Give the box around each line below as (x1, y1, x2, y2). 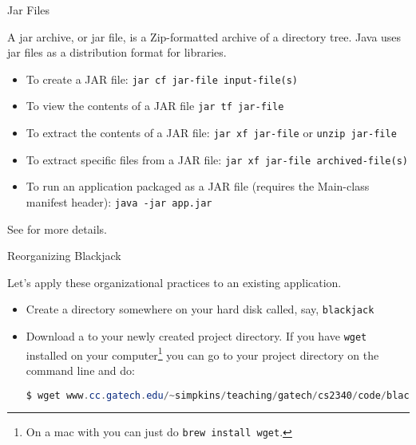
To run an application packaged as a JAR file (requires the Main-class (26, 178, 370, 195)
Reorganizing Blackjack (7, 247, 121, 264)
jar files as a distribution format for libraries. (7, 44, 227, 61)
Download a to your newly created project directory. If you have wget (26, 328, 367, 345)
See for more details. (7, 220, 107, 237)
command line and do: (26, 362, 135, 378)
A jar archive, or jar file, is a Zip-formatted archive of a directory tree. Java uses (7, 28, 402, 45)
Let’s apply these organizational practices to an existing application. (7, 274, 342, 290)
